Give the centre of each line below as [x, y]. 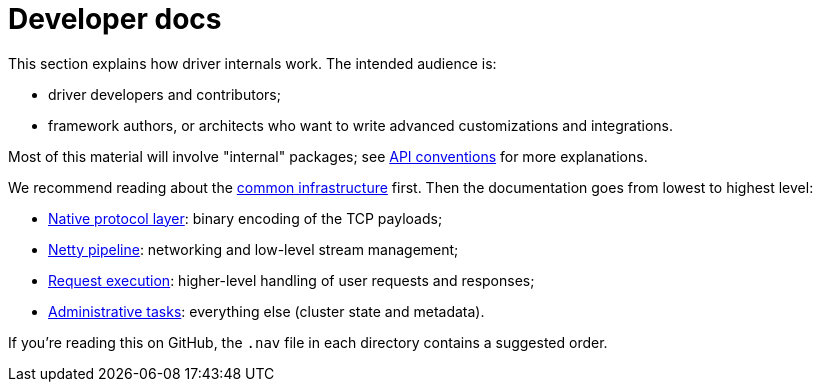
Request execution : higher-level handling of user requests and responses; [291, 280]
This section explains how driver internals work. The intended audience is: [252, 63]
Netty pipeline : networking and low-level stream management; [253, 249]
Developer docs [115, 19]
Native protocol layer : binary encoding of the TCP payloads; [245, 218]
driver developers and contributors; [164, 94]
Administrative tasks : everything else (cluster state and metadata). [266, 311]
